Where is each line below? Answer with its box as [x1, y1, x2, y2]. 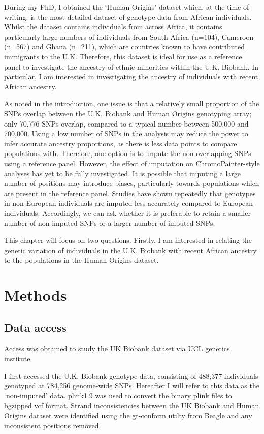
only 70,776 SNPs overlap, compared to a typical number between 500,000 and [4, 118, 249, 129]
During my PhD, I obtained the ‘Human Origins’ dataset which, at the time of [4, 2, 249, 12]
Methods [4, 285, 67, 305]
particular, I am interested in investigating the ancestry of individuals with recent [4, 71, 258, 82]
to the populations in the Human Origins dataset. [4, 255, 159, 265]
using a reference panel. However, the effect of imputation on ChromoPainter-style [4, 158, 260, 168]
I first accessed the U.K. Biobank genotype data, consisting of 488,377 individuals [4, 370, 258, 381]
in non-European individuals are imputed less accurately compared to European [4, 198, 253, 208]
